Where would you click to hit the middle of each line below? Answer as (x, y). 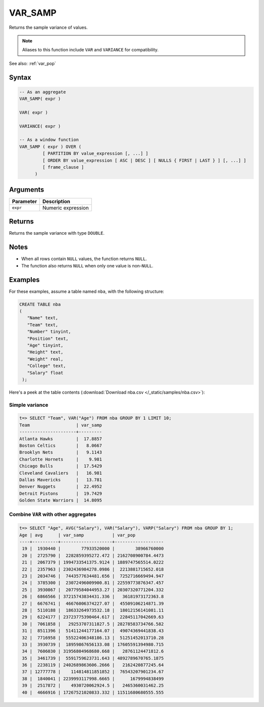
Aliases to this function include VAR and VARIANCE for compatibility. (90, 50)
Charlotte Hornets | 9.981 (61, 459)
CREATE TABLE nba (40, 304)
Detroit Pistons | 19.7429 (61, 493)
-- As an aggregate (43, 92)
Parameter (24, 201)
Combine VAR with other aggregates (53, 514)
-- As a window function (49, 140)
